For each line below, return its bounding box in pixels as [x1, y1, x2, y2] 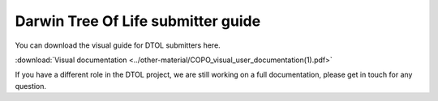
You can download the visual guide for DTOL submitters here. [15, 40, 221, 50]
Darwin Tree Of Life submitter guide [15, 12, 261, 30]
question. [15, 81, 47, 90]
